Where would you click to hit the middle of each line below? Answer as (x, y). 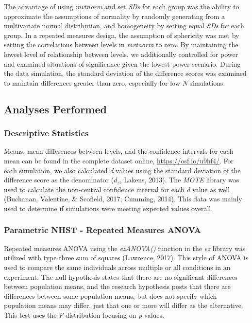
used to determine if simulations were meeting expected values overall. (109, 208)
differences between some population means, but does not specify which (110, 296)
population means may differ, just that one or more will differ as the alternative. (124, 305)
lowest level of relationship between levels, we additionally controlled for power (121, 54)
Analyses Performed (55, 109)
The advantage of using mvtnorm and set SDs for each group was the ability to (122, 6)
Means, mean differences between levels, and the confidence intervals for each (119, 151)
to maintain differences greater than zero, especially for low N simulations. (115, 82)
